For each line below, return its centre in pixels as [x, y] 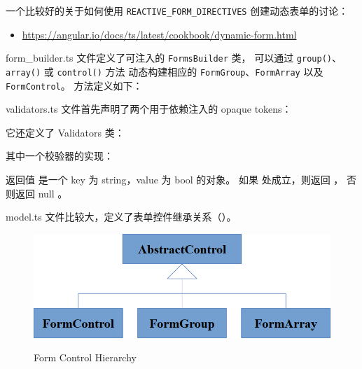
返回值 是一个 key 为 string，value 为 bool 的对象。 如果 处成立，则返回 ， [175, 179]
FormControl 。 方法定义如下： [74, 85]
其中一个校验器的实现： [60, 156]
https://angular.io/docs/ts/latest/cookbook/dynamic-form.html [159, 34]
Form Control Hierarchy [85, 357]
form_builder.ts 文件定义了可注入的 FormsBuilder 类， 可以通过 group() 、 [174, 58]
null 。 [53, 193]
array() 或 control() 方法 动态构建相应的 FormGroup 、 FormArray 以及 [165, 71]
